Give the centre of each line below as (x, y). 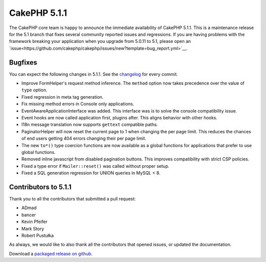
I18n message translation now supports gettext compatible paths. (90, 125)
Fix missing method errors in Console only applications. (78, 104)
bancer (29, 215)
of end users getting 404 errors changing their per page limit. (84, 139)
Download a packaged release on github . (51, 254)
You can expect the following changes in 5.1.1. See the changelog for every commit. (94, 74)
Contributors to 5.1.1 (40, 187)
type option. (34, 90)
